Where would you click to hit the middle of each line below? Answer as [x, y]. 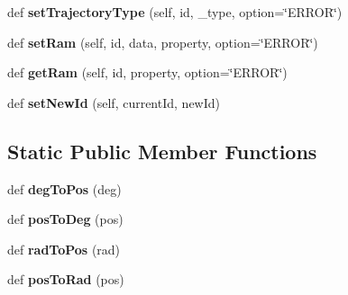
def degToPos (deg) [64, 188]
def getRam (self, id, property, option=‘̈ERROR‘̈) [147, 72]
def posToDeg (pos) [65, 219]
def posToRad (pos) [66, 279]
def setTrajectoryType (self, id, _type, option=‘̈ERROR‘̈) [175, 12]
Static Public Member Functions [162, 151]
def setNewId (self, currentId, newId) [114, 102]
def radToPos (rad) [64, 249]
